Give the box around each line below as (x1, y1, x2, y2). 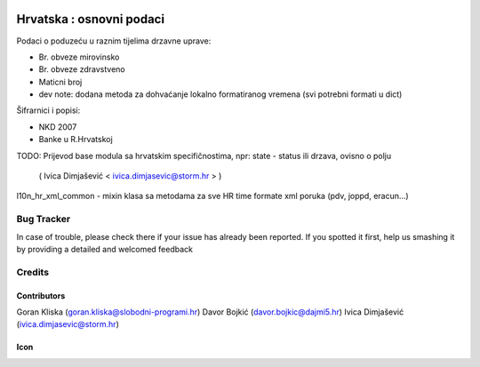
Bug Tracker (16, 213, 71, 226)
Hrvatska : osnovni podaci (16, 12, 164, 27)
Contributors (16, 290, 66, 301)
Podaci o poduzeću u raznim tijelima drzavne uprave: (16, 36, 212, 46)
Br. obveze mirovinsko (38, 52, 120, 62)
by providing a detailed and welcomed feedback (16, 243, 193, 254)
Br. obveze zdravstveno (38, 64, 125, 75)
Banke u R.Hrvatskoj (38, 134, 113, 145)
